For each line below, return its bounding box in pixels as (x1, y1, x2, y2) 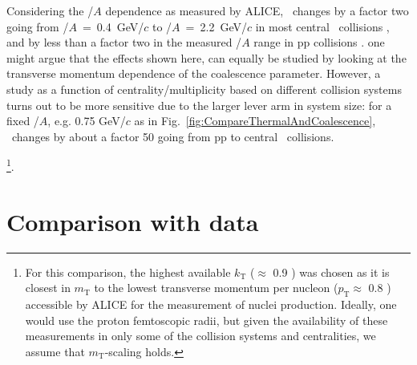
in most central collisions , (255, 18, 390, 34)
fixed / (6, 112, 39, 129)
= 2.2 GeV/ (185, 18, 247, 34)
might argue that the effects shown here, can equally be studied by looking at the (6, 49, 407, 66)
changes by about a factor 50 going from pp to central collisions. (11, 128, 334, 144)
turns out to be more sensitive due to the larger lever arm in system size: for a (6, 96, 392, 113)
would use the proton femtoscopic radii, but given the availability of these (25, 311, 388, 328)
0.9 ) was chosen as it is (273, 263, 390, 280)
